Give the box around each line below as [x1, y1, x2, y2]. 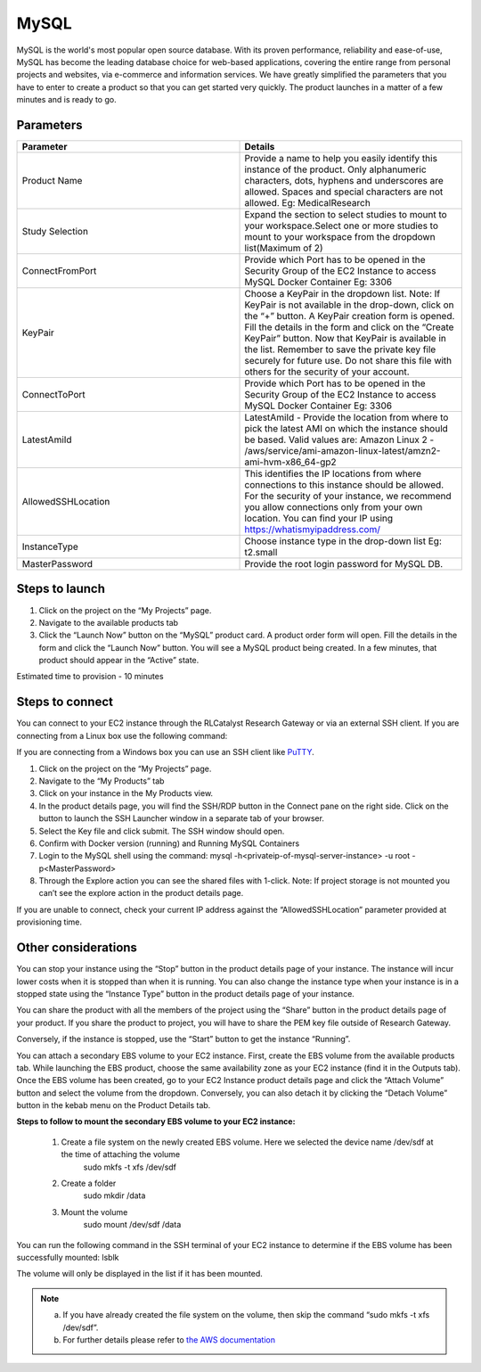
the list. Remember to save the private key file [244, 343, 436, 356]
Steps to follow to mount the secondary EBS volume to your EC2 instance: [16, 1116, 296, 1127]
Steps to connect [16, 694, 113, 710]
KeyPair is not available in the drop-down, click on [244, 299, 454, 311]
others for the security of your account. [244, 366, 410, 378]
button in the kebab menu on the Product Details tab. [16, 1100, 211, 1111]
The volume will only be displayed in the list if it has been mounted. [16, 1269, 263, 1279]
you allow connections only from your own [244, 501, 423, 513]
